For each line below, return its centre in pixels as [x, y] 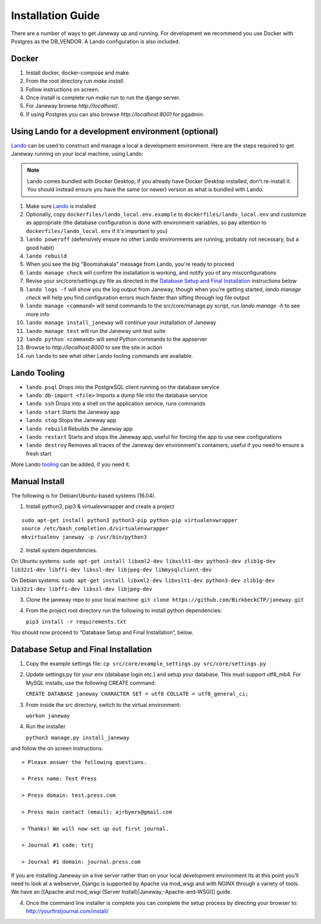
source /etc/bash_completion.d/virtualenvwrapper [95, 529]
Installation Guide [56, 15]
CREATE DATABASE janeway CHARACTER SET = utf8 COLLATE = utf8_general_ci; [137, 694]
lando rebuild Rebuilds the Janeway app [79, 429]
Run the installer [46, 727]
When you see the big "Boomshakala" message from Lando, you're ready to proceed [130, 264]
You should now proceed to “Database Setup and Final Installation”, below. [102, 633]
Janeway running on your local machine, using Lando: [77, 154]
